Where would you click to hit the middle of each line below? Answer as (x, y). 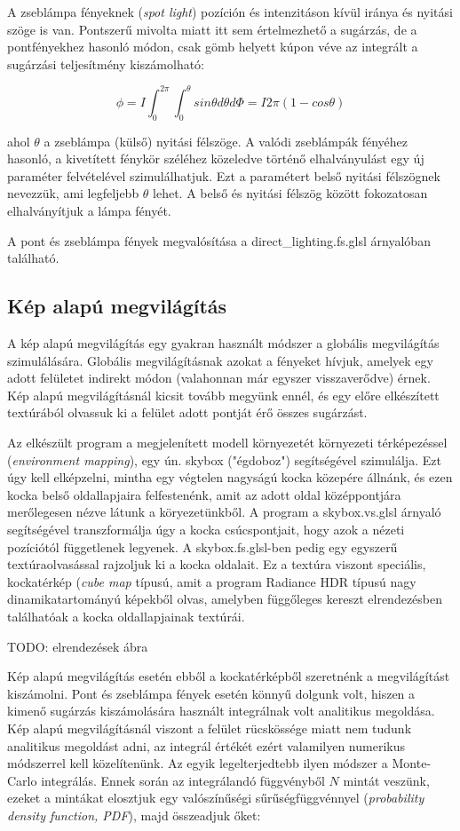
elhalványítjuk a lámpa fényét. (89, 211)
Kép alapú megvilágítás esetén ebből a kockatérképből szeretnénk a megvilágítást (229, 676)
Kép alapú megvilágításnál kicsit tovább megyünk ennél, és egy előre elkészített (223, 395)
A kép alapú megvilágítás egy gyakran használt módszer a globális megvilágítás (223, 343)
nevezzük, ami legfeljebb (73, 193)
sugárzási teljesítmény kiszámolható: (106, 63)
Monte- (412, 763)
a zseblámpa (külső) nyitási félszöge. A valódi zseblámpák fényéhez (226, 141)
